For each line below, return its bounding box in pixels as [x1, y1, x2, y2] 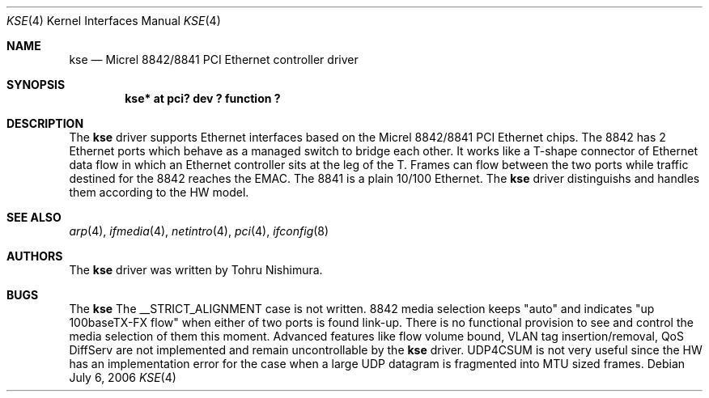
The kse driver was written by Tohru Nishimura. [69, 263, 323, 277]
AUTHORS [6, 249, 63, 263]
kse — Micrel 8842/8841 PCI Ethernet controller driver [69, 53, 359, 66]
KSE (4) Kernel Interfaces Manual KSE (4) [6, 14, 221, 28]
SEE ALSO [6, 210, 62, 224]
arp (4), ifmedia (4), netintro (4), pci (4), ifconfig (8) [69, 224, 329, 238]
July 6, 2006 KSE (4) [69, 370, 176, 384]
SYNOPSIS [6, 78, 66, 91]
